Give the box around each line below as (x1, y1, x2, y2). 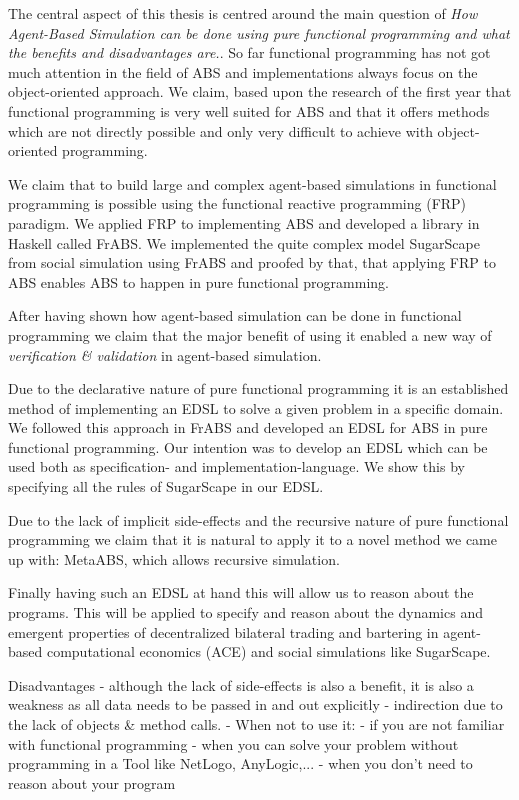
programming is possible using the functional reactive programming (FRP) (8, 193, 467, 214)
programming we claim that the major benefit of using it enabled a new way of (8, 324, 492, 345)
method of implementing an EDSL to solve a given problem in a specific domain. (8, 397, 504, 418)
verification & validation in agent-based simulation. (8, 344, 322, 365)
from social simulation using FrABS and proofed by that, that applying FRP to (8, 252, 496, 273)
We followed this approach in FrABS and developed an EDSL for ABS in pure (8, 417, 488, 438)
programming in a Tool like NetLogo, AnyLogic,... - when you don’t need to (8, 753, 473, 774)
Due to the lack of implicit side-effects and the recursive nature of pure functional (8, 509, 509, 530)
